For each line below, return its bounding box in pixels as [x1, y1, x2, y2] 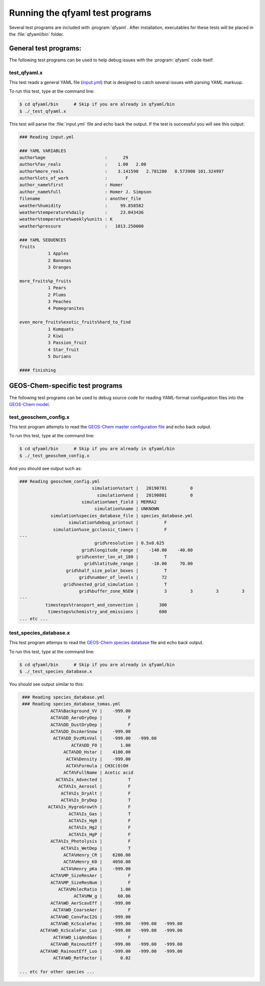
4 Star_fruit [48, 347, 79, 353]
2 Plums [48, 292, 66, 298]
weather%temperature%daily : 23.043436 [19, 210, 144, 215]
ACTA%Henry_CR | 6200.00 [63, 852, 131, 858]
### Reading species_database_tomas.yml [22, 701, 121, 707]
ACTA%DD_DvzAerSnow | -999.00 [50, 729, 131, 734]
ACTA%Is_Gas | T [68, 811, 131, 816]
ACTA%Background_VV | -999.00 [50, 708, 131, 713]
